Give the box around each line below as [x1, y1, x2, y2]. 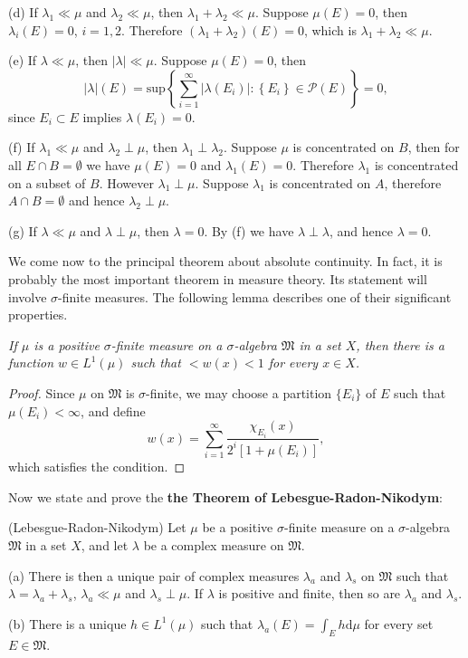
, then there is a [356, 335, 444, 354]
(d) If [8, 3, 38, 21]
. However [99, 173, 154, 192]
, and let [81, 536, 129, 555]
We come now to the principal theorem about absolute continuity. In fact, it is [8, 252, 443, 271]
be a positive [202, 518, 273, 537]
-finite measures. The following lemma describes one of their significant [58, 287, 452, 306]
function [8, 353, 54, 372]
